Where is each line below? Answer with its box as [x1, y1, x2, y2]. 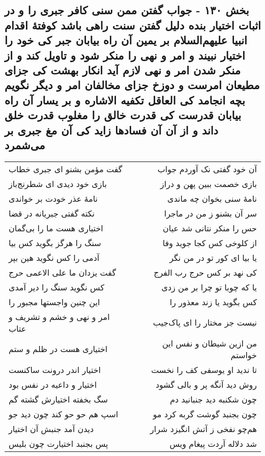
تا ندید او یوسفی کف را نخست [151, 363, 257, 375]
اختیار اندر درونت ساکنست [9, 363, 101, 375]
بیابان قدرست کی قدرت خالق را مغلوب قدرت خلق [5, 107, 242, 123]
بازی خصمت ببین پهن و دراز [160, 177, 257, 190]
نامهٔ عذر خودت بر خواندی [9, 192, 98, 204]
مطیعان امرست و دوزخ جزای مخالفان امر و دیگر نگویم [5, 77, 260, 93]
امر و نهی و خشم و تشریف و [9, 310, 110, 323]
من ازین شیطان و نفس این [162, 337, 257, 349]
